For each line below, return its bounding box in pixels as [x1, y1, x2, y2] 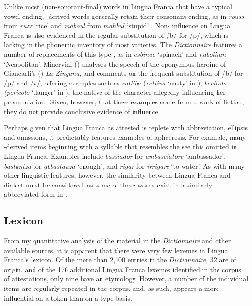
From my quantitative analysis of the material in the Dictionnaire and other [4, 236, 231, 246]
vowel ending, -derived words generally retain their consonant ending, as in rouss [4, 11, 244, 21]
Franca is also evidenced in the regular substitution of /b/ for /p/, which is [4, 30, 228, 40]
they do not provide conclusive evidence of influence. [4, 106, 160, 116]
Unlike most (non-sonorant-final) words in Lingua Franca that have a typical [4, 1, 232, 11]
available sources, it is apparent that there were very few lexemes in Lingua [4, 245, 228, 255]
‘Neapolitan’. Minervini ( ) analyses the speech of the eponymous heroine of [4, 58, 226, 68]
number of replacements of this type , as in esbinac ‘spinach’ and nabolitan [4, 49, 226, 59]
